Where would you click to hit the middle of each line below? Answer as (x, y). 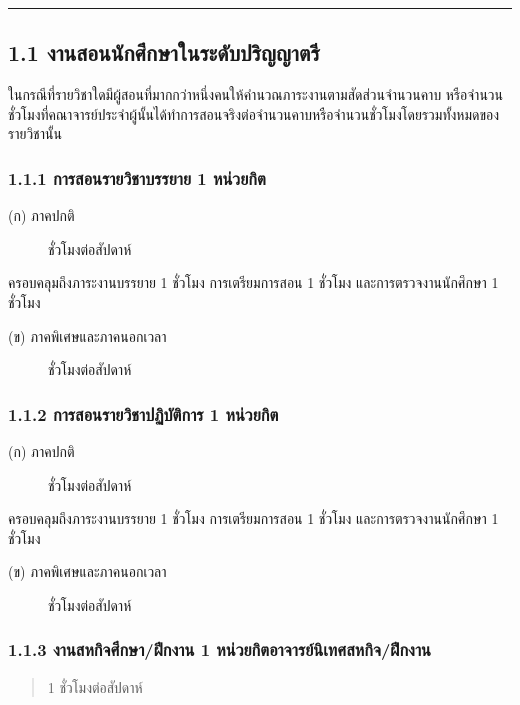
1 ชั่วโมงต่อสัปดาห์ (95, 686)
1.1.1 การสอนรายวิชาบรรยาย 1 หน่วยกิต (137, 177)
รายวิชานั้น (35, 133)
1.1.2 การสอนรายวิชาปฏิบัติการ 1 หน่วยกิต (143, 413)
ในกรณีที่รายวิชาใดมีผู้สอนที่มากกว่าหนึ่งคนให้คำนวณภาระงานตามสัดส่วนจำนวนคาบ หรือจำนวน (255, 94)
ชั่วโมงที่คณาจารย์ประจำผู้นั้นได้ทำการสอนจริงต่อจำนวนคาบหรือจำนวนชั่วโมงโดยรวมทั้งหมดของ (254, 113)
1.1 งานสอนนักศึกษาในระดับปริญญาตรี (164, 52)
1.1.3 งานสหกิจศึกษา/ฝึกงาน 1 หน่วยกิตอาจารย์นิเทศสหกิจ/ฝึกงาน (219, 649)
